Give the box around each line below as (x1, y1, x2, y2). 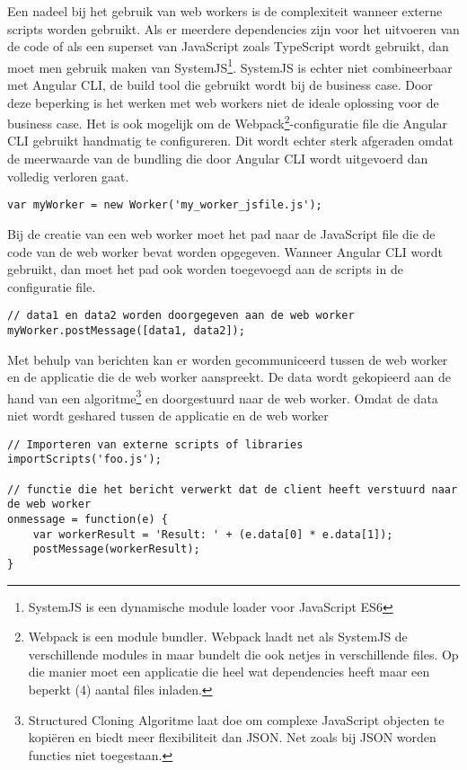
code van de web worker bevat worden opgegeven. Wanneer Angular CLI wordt (7, 242, 443, 261)
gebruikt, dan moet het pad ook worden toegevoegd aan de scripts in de (7, 260, 403, 279)
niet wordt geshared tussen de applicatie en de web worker (7, 406, 329, 425)
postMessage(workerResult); (32, 543, 200, 556)
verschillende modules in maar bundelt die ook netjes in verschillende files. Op (28, 644, 459, 663)
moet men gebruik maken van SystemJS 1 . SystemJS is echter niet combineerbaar (7, 55, 453, 76)
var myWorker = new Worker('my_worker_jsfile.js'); (7, 199, 322, 212)
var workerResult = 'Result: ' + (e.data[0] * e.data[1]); (32, 527, 393, 541)
